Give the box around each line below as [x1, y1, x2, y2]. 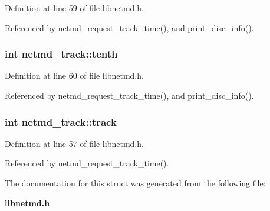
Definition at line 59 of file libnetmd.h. [5, 2, 144, 14]
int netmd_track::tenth [5, 46, 118, 61]
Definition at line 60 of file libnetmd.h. [5, 69, 144, 82]
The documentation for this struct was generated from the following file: [5, 177, 266, 189]
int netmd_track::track [5, 114, 117, 129]
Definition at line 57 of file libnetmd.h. [5, 137, 144, 149]
